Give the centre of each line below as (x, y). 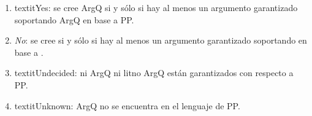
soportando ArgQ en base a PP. (74, 19)
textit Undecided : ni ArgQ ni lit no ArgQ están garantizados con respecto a (154, 73)
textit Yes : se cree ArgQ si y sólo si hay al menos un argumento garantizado (156, 7)
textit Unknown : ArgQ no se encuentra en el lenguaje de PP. (127, 105)
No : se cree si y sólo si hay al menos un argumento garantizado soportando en (161, 40)
